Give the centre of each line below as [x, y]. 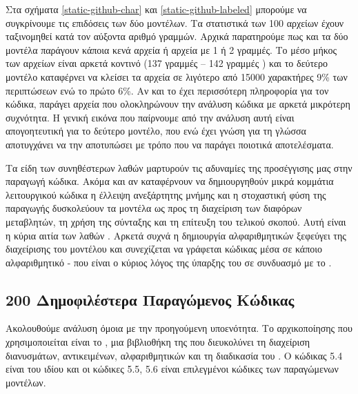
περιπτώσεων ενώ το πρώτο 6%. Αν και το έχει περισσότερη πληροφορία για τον [167, 90]
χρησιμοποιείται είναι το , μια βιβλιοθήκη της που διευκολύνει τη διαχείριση [158, 342]
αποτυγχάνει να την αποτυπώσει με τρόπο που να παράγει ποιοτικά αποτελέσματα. [170, 144]
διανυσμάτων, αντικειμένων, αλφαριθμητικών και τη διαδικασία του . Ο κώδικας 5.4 [174, 355]
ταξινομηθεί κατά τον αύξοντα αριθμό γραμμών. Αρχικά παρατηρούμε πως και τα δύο [177, 36]
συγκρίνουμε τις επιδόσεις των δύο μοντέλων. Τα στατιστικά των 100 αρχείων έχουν [175, 22]
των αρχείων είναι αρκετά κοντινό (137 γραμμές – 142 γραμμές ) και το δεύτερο [167, 63]
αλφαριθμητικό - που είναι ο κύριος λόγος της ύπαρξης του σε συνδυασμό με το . [169, 262]
